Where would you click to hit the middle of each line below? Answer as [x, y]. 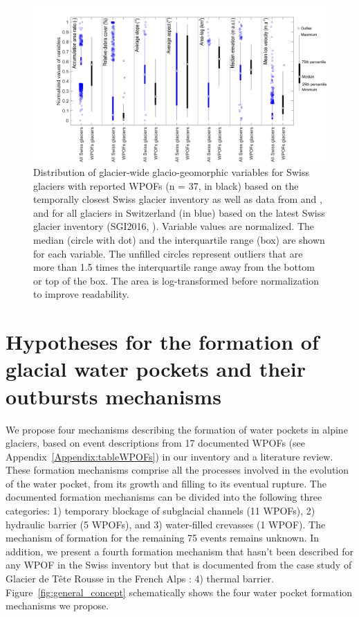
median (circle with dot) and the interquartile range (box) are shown [179, 240]
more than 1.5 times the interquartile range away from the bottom [174, 267]
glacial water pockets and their [156, 369]
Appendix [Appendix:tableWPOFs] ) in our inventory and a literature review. [169, 456]
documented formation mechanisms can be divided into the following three [164, 497]
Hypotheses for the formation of [162, 342]
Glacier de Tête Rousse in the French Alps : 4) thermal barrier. [140, 579]
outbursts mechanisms [113, 396]
